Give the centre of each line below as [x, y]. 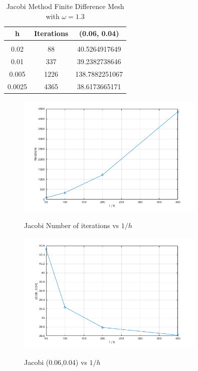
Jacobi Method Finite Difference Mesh [65, 6]
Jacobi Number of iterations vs [72, 225]
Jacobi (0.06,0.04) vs [56, 362]
